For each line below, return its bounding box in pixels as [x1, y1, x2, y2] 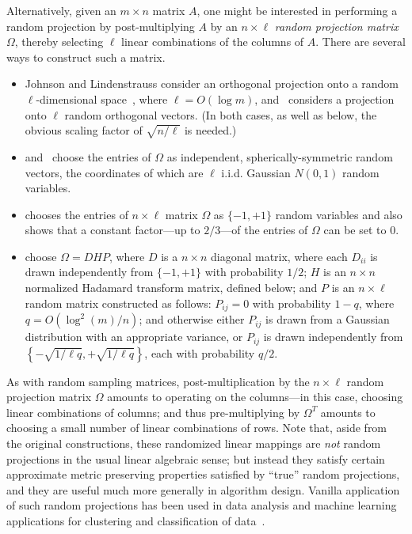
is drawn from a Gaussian [265, 311, 390, 328]
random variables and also [275, 206, 402, 222]
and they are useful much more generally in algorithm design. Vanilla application [6, 481, 400, 498]
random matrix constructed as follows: [25, 294, 212, 311]
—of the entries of [220, 222, 308, 238]
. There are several [315, 33, 406, 50]
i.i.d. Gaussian [221, 164, 291, 180]
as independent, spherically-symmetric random [166, 148, 393, 165]
